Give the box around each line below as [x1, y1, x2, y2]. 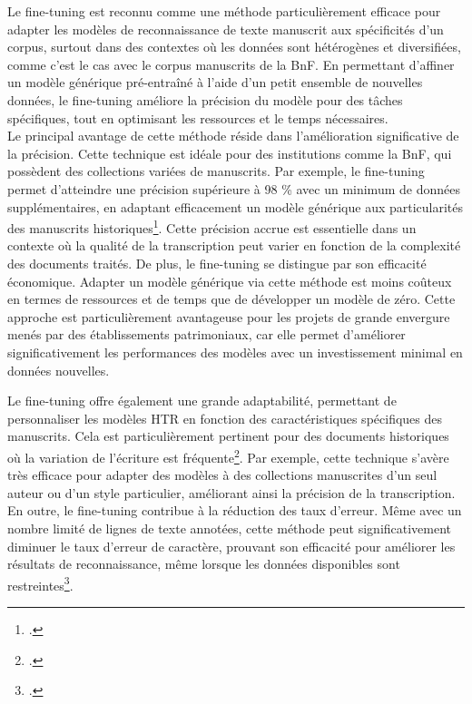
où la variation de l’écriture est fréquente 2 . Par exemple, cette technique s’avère [7, 445, 449, 466]
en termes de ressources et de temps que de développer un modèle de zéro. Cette [7, 289, 456, 308]
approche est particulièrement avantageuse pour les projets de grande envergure [7, 307, 450, 326]
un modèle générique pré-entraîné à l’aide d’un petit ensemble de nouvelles [7, 73, 423, 92]
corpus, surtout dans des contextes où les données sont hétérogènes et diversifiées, [7, 37, 461, 56]
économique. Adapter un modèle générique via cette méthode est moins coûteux [7, 271, 452, 290]
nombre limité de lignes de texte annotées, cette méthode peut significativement [7, 518, 452, 537]
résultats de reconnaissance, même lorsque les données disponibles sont [7, 554, 400, 573]
